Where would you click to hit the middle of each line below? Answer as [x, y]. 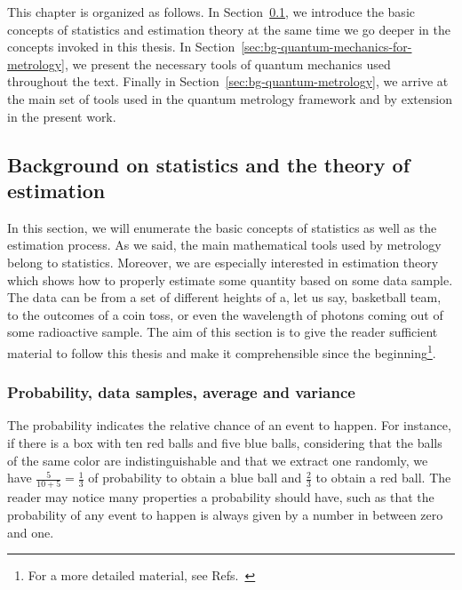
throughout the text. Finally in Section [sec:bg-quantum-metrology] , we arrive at [228, 81]
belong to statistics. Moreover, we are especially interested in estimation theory [223, 262]
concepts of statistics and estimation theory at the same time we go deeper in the [229, 29]
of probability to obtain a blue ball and [195, 478]
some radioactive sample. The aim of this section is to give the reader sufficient [223, 332]
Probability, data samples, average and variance [181, 392]
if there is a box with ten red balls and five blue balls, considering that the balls [225, 442]
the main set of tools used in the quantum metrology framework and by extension [230, 98]
